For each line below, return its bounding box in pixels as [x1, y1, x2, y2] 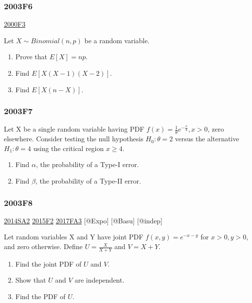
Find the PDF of [15, 291, 66, 302]
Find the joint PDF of [15, 258, 82, 269]
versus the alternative [175, 134, 239, 144]
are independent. [74, 275, 125, 285]
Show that [15, 275, 46, 285]
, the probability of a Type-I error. [36, 159, 139, 169]
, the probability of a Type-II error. [36, 176, 141, 186]
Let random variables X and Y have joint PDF [4, 232, 144, 242]
